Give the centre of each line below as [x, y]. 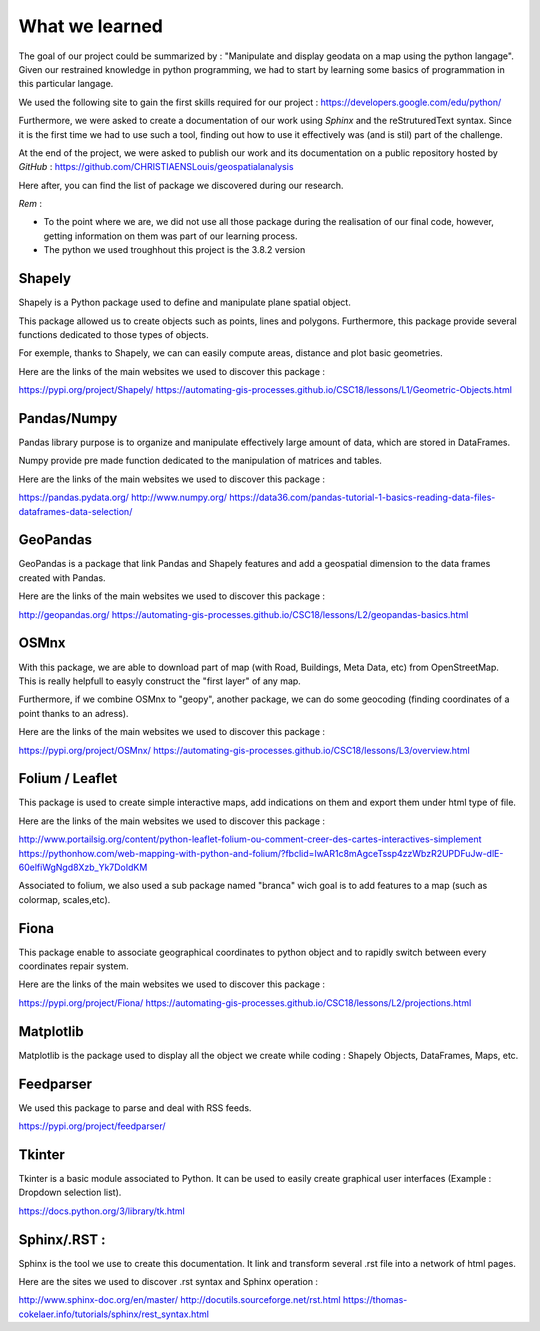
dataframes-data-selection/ [75, 511]
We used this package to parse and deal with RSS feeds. [135, 1107]
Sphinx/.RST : [62, 1239]
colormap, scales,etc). [64, 899]
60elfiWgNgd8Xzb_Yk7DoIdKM [83, 867]
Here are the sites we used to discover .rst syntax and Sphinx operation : [168, 1282]
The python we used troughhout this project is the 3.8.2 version [174, 250]
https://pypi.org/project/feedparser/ [92, 1126]
